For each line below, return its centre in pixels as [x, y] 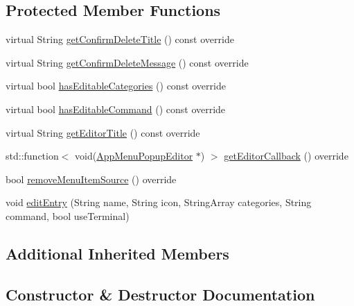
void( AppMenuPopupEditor [134, 156]
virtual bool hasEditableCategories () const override [116, 86]
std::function [32, 156]
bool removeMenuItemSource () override [91, 179]
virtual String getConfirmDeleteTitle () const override [120, 39]
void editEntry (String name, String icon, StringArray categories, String [159, 202]
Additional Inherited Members [117, 253]
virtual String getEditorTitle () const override [103, 132]
